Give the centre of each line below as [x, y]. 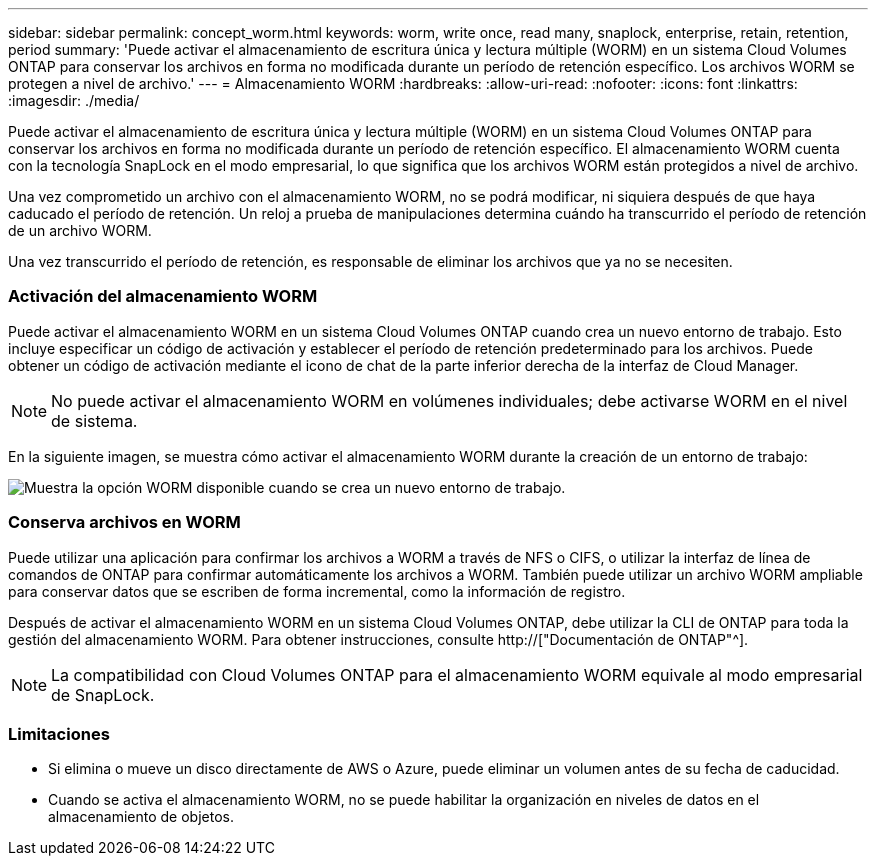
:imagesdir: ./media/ [74, 100]
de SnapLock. [103, 694]
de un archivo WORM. [80, 230]
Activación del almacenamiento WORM [163, 296]
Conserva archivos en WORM [124, 522]
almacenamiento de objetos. [141, 817]
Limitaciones [59, 733]
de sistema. [94, 420]
